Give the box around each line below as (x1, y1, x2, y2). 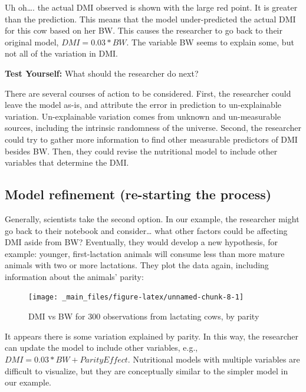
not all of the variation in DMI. (5, 47, 118, 60)
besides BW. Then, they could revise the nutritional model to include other (5, 144, 278, 157)
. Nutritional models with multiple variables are (127, 353, 300, 365)
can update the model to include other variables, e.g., (5, 341, 198, 354)
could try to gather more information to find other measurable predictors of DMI (5, 133, 298, 145)
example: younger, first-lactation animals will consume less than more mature (5, 247, 285, 259)
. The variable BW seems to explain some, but (126, 35, 294, 48)
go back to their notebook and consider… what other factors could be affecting (5, 224, 288, 236)
